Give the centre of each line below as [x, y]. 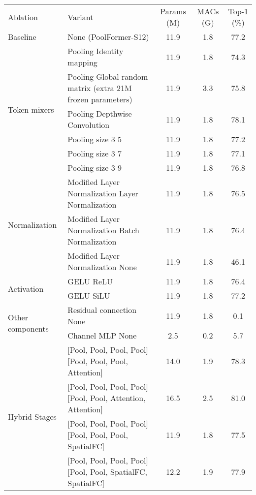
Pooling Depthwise [100, 113]
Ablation [23, 17]
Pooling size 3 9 [95, 168]
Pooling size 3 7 [95, 153]
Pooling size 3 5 [95, 139]
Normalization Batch [103, 230]
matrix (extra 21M [100, 88]
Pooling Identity [96, 51]
